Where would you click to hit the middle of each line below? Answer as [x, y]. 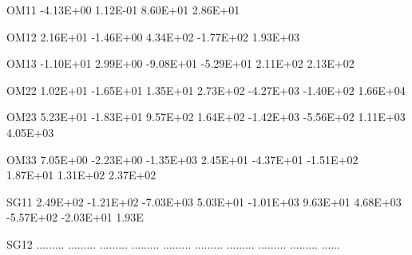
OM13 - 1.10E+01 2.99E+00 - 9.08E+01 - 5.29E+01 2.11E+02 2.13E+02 [180, 63]
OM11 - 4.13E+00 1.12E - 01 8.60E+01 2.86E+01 [123, 10]
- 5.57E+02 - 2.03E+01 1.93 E [75, 217]
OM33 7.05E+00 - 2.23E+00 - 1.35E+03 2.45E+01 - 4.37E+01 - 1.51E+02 [182, 159]
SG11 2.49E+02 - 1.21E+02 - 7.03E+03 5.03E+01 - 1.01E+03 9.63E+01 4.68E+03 [204, 201]
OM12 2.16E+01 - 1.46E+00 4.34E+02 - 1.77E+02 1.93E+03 [153, 36]
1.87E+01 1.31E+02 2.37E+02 [81, 175]
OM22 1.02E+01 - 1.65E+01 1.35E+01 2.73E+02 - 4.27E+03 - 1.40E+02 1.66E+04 [206, 90]
